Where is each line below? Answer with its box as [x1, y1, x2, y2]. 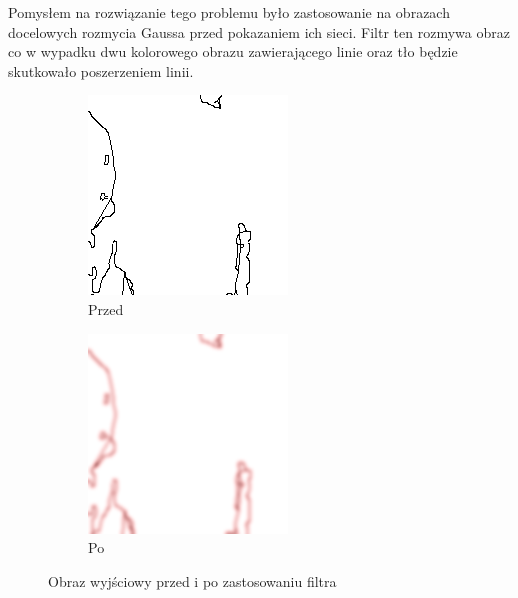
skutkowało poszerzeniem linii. [8, 60, 194, 81]
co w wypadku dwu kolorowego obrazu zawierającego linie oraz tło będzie [8, 41, 458, 62]
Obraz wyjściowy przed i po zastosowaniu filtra [48, 570, 337, 591]
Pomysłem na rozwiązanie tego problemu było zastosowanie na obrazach [8, 2, 450, 22]
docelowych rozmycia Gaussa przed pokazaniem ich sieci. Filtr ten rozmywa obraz [8, 21, 510, 42]
